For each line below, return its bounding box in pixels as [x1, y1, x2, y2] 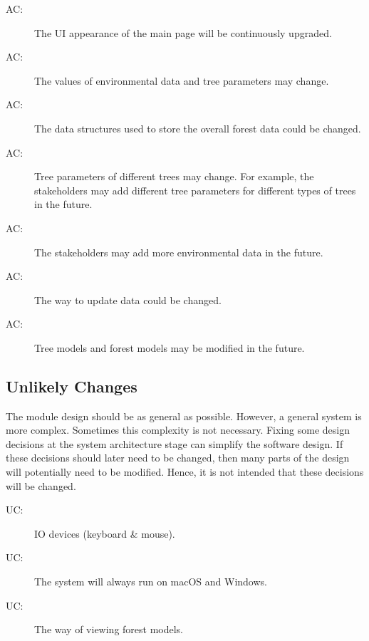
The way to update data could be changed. [34, 292, 222, 307]
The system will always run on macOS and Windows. [34, 574, 267, 589]
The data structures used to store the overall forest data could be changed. [34, 120, 361, 135]
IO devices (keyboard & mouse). [34, 526, 175, 541]
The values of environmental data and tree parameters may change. [34, 73, 329, 88]
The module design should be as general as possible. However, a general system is [6, 408, 362, 423]
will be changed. [6, 478, 76, 493]
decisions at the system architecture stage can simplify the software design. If [6, 436, 343, 451]
